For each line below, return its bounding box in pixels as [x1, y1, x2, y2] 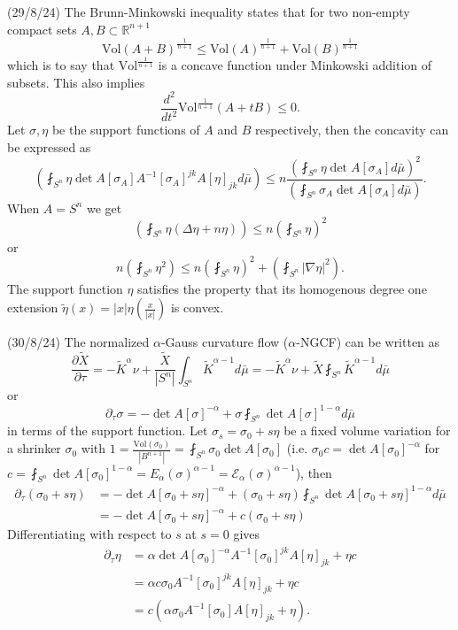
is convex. [170, 298, 224, 317]
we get [86, 198, 122, 217]
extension [7, 298, 58, 317]
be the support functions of [51, 120, 200, 138]
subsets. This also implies [7, 73, 145, 91]
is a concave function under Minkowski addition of [158, 55, 432, 73]
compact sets [7, 19, 77, 38]
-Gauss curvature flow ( [160, 333, 289, 351]
